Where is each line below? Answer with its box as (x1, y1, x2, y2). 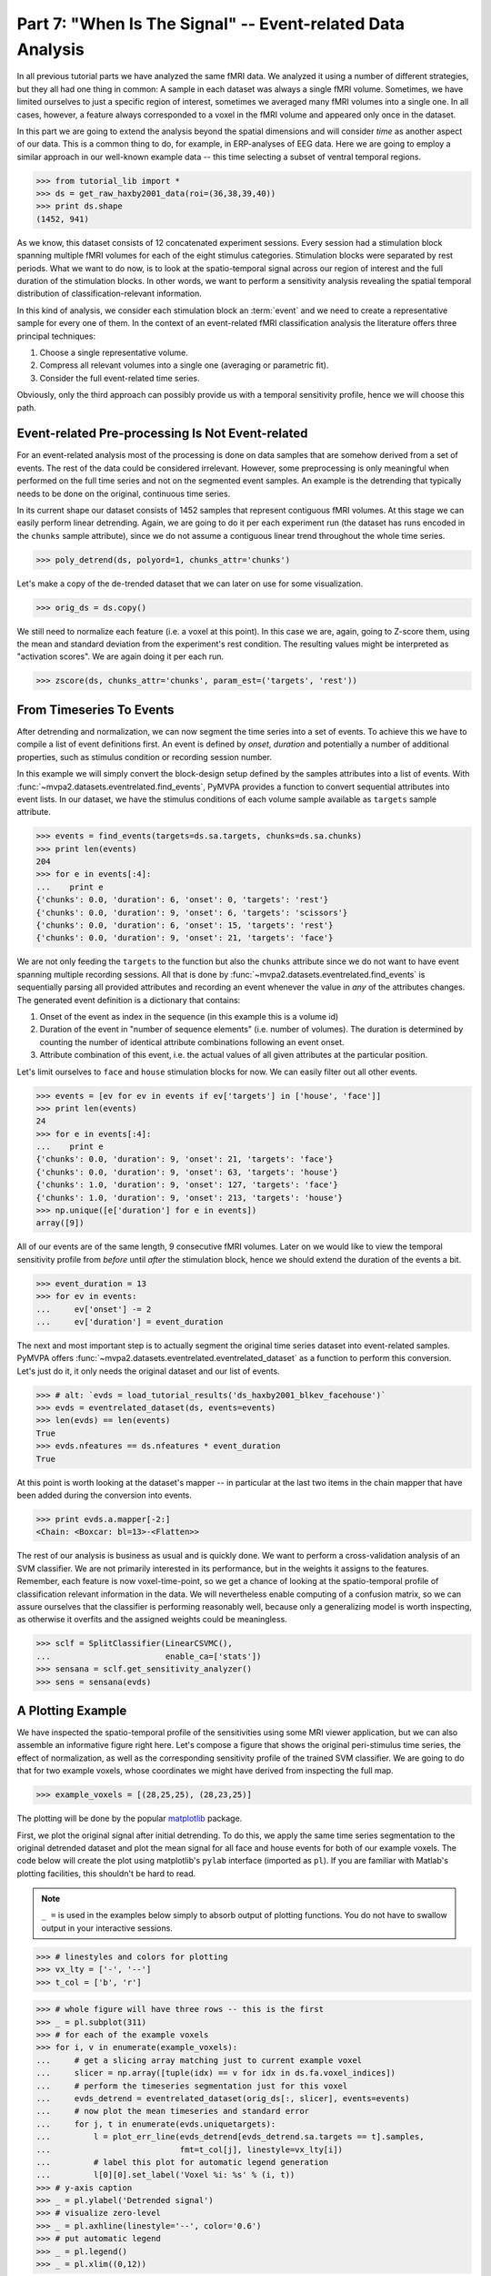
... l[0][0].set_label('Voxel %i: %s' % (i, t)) (35, 2169, 296, 2180)
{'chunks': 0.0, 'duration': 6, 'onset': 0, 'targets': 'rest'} (35, 895, 329, 905)
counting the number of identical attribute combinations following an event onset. (39, 1036, 345, 1047)
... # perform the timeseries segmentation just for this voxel (35, 2080, 348, 2091)
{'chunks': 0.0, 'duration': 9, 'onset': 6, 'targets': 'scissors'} (35, 907, 348, 918)
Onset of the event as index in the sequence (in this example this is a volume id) (39, 1011, 339, 1021)
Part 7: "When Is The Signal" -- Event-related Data (16, 14, 405, 34)
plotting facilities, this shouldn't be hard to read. (16, 1867, 195, 1879)
